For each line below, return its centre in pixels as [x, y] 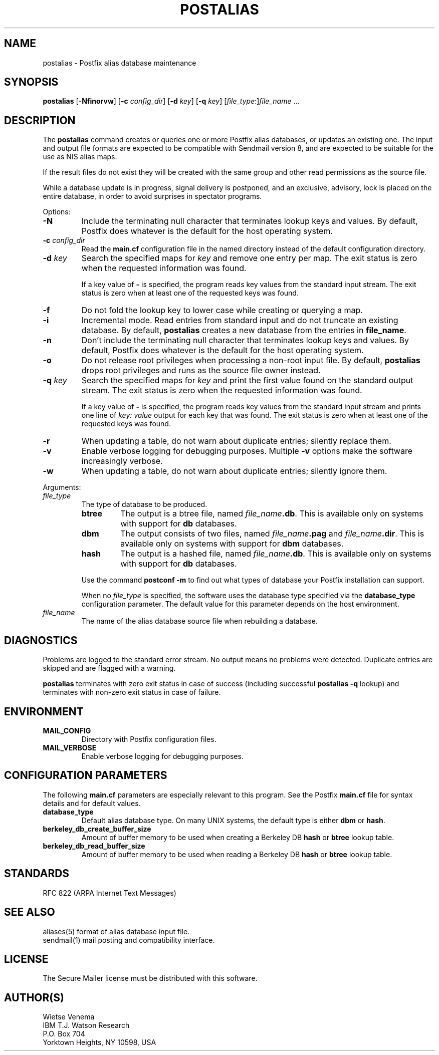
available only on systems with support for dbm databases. [232, 544]
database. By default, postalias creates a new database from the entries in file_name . [244, 330]
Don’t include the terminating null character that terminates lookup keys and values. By [245, 340]
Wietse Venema [69, 1017]
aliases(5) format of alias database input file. [116, 931]
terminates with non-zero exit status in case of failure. [132, 692]
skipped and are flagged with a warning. [109, 668]
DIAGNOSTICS [41, 640]
